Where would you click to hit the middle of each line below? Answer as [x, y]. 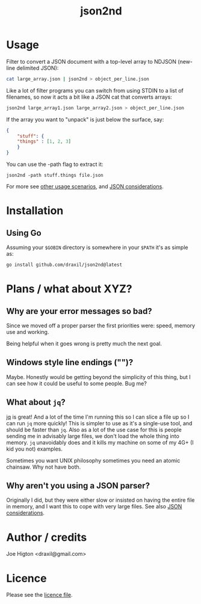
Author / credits [47, 537]
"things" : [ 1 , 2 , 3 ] [44, 142]
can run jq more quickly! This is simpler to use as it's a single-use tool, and [99, 423]
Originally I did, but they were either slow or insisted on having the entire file [100, 500]
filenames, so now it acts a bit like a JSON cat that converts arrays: [89, 97]
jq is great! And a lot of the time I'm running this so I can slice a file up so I [98, 417]
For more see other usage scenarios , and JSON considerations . [85, 186]
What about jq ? [36, 402]
